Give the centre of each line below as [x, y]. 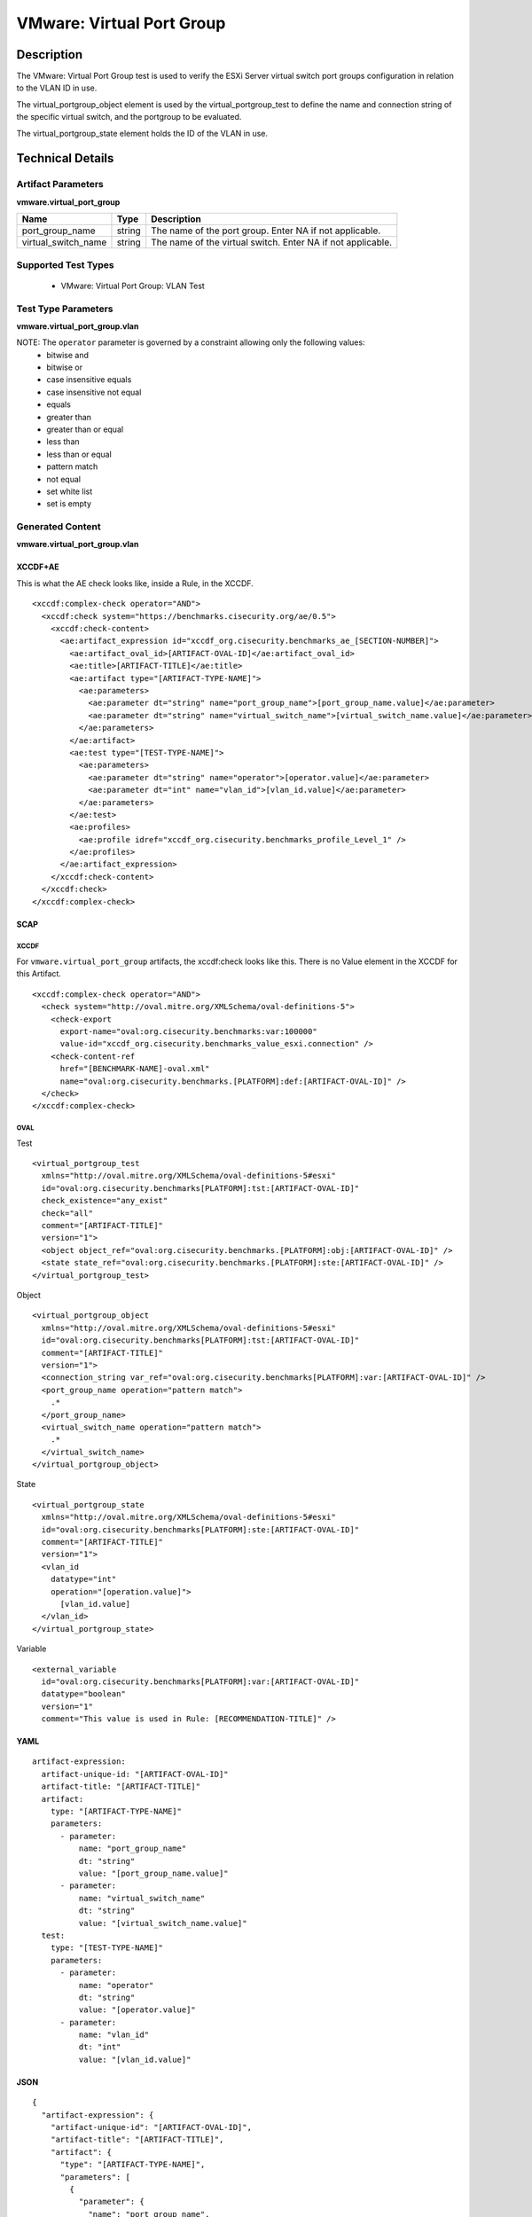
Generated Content [59, 527]
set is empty [69, 504]
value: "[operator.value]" [137, 2010]
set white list [70, 491]
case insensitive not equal [94, 392]
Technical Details [65, 158]
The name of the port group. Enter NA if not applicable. [266, 231]
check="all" [67, 1213]
